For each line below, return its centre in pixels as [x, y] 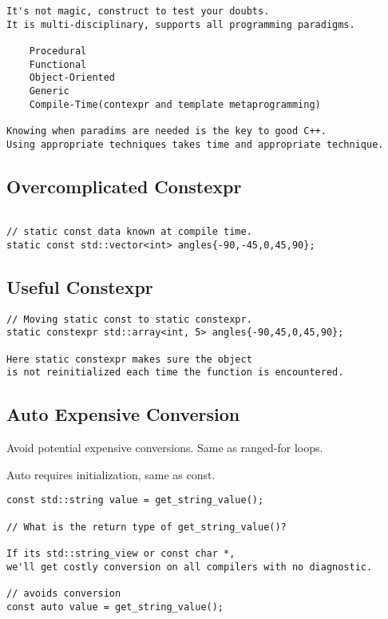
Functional [58, 64]
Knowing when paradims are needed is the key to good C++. [166, 131]
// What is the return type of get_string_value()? [146, 527]
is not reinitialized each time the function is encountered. [175, 373]
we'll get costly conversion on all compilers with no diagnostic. [190, 567]
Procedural [58, 51]
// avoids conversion [64, 593]
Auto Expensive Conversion [123, 414]
